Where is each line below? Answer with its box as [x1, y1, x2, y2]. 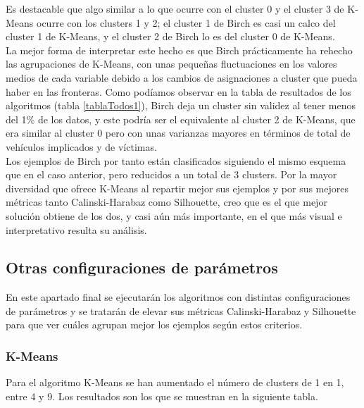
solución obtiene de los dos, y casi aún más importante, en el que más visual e [6, 208, 342, 223]
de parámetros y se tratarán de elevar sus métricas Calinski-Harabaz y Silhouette [6, 303, 356, 318]
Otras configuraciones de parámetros [6, 256, 278, 278]
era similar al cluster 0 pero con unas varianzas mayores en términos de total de [6, 125, 351, 140]
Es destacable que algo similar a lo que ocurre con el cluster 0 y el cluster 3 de [6, 1, 344, 16]
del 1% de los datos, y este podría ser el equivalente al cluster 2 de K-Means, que [6, 111, 356, 126]
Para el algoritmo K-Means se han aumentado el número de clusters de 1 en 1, [6, 375, 344, 390]
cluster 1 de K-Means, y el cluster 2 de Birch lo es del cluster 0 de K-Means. [6, 29, 335, 44]
